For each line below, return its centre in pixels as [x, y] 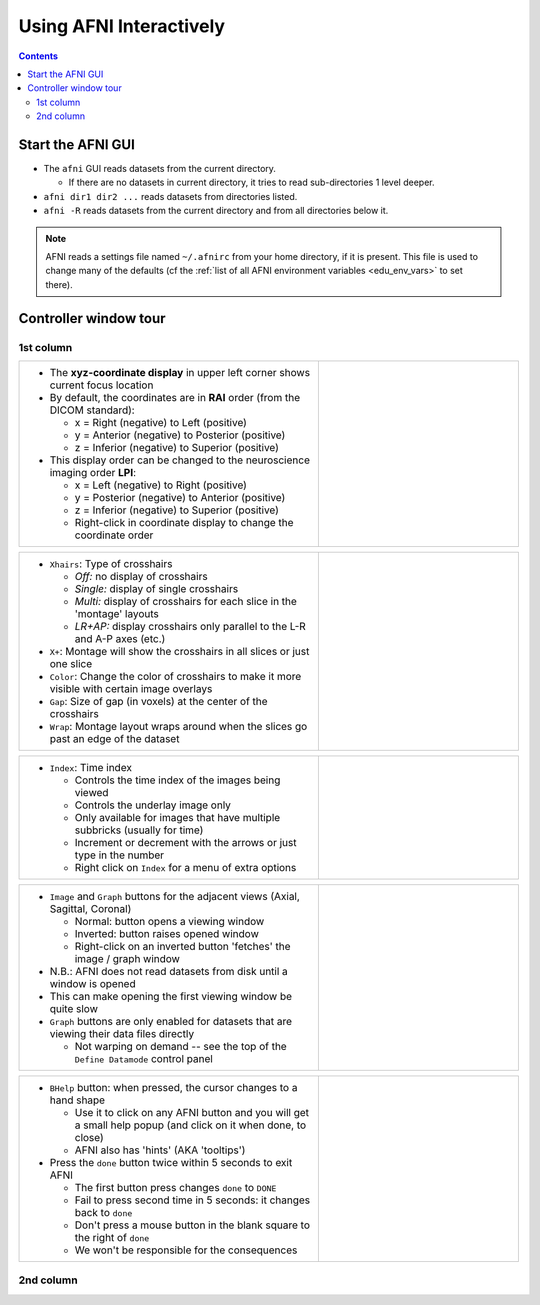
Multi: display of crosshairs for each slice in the [185, 601]
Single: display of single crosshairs [156, 588]
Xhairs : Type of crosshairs [111, 563]
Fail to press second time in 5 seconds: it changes [192, 1200]
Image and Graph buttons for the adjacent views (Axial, [174, 896]
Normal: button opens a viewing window [169, 921]
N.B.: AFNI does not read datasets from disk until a [169, 971]
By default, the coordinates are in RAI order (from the [174, 397]
